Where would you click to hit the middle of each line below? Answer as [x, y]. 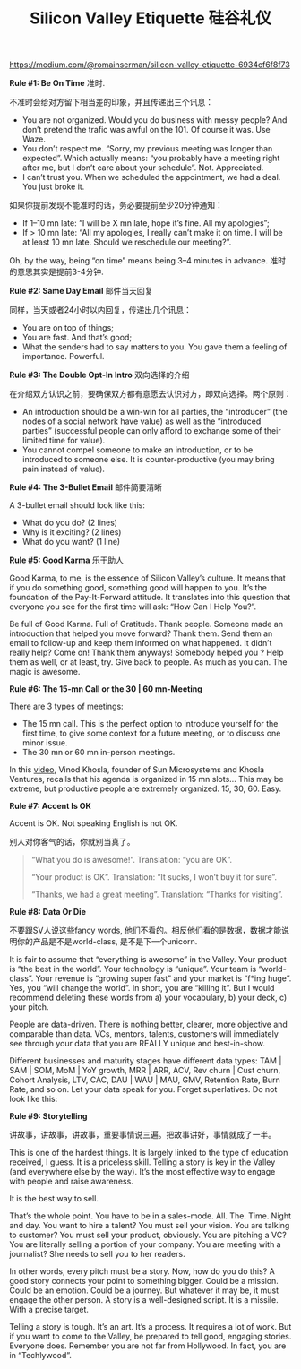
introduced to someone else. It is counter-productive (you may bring [148, 460]
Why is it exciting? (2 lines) [72, 532]
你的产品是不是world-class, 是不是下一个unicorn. [107, 942]
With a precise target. [49, 1310]
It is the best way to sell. [54, 1199]
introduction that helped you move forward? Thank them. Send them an [141, 633]
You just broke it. [53, 187]
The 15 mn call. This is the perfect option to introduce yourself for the [150, 724]
